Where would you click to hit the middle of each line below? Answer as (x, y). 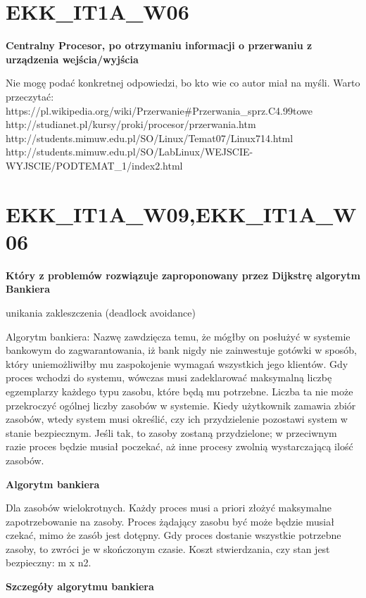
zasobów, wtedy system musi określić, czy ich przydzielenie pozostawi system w (177, 419)
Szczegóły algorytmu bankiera (80, 586)
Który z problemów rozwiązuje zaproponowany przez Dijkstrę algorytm (183, 275)
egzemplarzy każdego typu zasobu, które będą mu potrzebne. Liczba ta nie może (179, 391)
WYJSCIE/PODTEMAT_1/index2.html (94, 165)
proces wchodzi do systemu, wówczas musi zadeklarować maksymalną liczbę (169, 377)
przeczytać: (30, 96)
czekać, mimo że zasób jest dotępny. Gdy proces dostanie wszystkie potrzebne (173, 535)
